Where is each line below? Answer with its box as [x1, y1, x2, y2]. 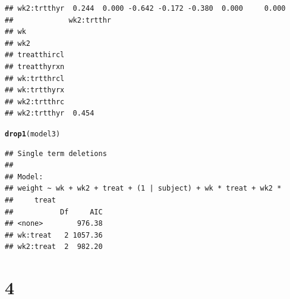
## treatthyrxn [5, 62, 65, 71]
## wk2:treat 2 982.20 [5, 242, 103, 251]
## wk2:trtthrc [5, 97, 65, 106]
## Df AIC [5, 207, 103, 216]
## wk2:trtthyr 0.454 [5, 109, 94, 118]
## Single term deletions [5, 149, 107, 158]
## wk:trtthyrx [5, 86, 65, 95]
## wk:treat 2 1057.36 [5, 231, 103, 239]
